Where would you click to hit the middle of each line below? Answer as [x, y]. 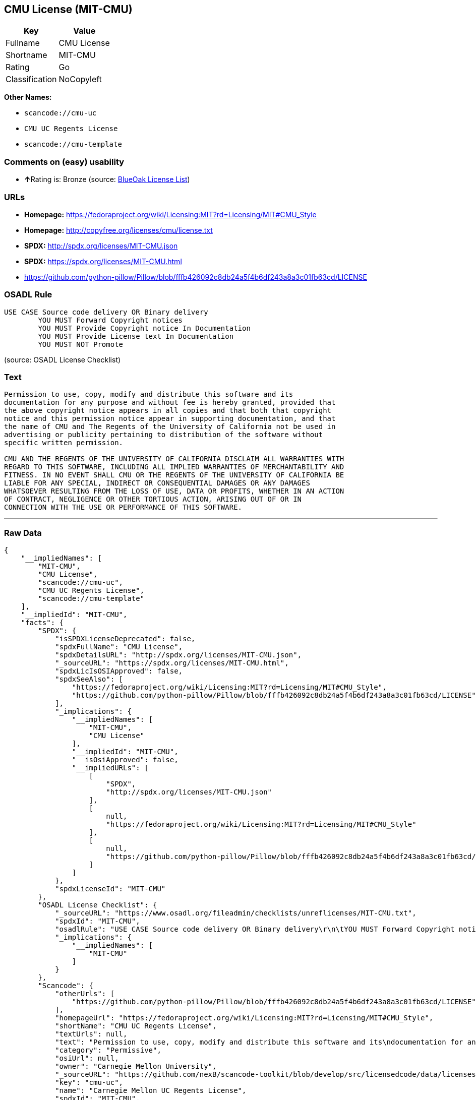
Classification [31, 79]
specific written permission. [64, 443]
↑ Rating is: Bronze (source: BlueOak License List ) [107, 179]
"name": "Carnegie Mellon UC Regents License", [151, 1091]
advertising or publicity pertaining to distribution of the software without [164, 435]
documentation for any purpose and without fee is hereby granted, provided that [170, 403]
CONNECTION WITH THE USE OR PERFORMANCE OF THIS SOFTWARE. [123, 507]
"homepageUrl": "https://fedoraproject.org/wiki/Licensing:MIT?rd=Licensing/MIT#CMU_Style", [244, 1018]
